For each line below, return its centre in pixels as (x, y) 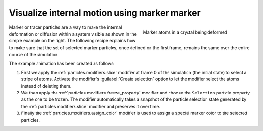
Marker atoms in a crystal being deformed (185, 32)
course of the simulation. (34, 55)
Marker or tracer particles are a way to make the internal (66, 27)
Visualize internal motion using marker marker (105, 13)
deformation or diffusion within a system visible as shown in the (73, 34)
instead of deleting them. (46, 86)
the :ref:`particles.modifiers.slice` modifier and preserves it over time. (91, 106)
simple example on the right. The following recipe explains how (72, 41)
